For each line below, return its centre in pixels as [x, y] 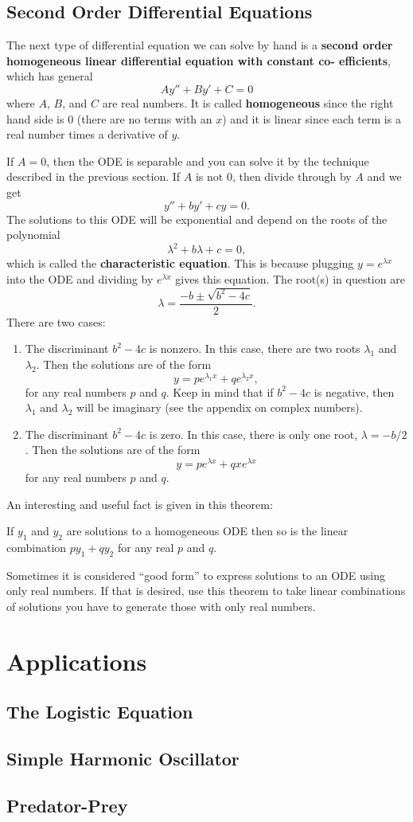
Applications [77, 661]
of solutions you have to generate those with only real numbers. [161, 607]
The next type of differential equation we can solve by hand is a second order [200, 45]
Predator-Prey [67, 805]
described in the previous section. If [94, 176]
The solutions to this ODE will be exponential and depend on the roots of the [197, 219]
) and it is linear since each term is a [312, 118]
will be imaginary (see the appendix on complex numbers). [220, 407]
